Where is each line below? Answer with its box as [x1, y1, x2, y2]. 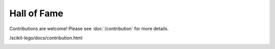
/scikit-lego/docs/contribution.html [9, 35, 82, 41]
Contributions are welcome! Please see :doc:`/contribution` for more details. [9, 26, 169, 32]
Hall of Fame [9, 8, 64, 19]
